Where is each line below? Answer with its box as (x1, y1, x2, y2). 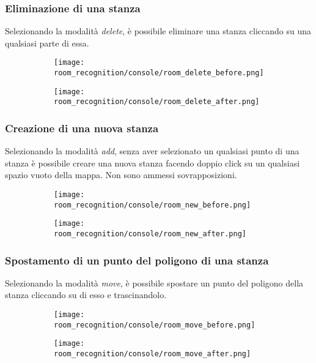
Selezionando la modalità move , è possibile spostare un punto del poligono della (5, 276, 304, 289)
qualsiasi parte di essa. (5, 36, 89, 49)
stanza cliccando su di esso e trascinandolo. (5, 288, 167, 301)
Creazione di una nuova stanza (5, 120, 159, 135)
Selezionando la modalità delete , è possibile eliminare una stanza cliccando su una (5, 24, 311, 37)
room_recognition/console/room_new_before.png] (54, 200, 251, 209)
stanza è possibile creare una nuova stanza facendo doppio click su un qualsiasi (5, 156, 300, 169)
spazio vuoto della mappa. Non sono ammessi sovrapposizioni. (5, 168, 237, 181)
